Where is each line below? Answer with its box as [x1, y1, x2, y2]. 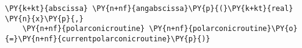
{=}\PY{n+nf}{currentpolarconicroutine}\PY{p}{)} [5, 34, 210, 43]
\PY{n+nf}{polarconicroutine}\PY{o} [149, 24, 298, 33]
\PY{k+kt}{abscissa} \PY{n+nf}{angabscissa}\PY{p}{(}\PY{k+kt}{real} [5, 4, 293, 13]
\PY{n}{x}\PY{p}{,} [5, 14, 84, 23]
